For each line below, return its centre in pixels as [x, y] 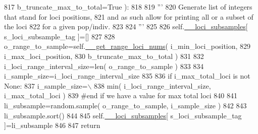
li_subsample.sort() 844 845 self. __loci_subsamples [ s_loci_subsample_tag [123, 115]
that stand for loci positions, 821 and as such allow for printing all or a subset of [129, 16]
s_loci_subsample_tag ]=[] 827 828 [60, 36]
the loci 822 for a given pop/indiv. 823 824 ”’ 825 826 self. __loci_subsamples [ [126, 26]
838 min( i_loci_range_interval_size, [152, 85]
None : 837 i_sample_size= [46, 85]
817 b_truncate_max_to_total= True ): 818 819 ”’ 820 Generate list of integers [128, 7]
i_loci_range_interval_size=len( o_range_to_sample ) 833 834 [104, 66]
